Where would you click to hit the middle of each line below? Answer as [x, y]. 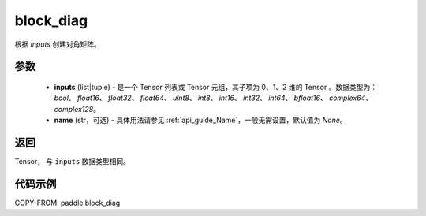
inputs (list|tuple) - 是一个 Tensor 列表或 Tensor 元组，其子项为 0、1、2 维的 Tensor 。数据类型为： [216, 87]
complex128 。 [77, 109]
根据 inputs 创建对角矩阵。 [58, 44]
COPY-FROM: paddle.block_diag [67, 203]
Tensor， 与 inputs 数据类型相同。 [72, 162]
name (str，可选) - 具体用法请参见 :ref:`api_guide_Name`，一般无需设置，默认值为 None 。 [200, 120]
